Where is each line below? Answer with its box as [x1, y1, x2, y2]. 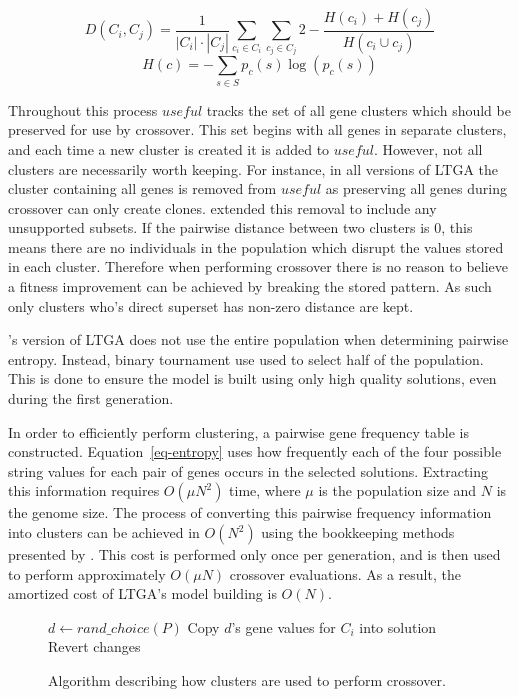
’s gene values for [231, 616, 336, 637]
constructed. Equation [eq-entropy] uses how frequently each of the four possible [8, 441, 502, 462]
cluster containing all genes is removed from [8, 178, 277, 199]
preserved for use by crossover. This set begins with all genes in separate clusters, [8, 119, 507, 140]
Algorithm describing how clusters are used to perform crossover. [48, 669, 446, 690]
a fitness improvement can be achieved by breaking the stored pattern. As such [8, 276, 492, 297]
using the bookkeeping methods [261, 522, 455, 543]
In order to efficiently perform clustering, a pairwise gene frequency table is [8, 421, 469, 442]
